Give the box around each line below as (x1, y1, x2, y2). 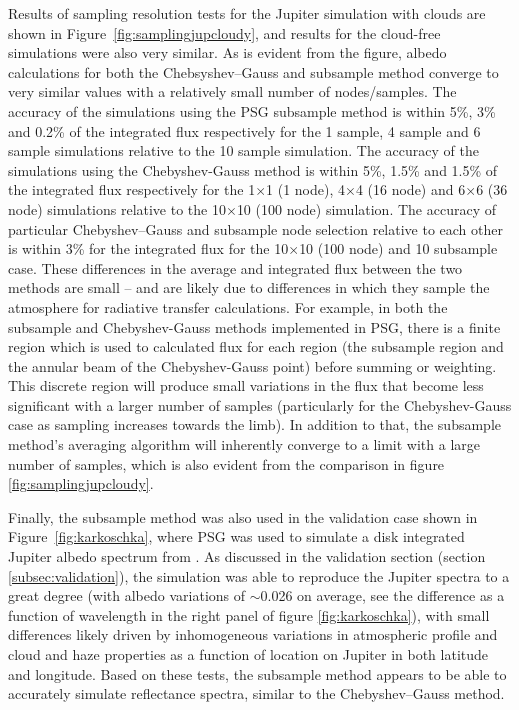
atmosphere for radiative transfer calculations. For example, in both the (8, 296, 448, 317)
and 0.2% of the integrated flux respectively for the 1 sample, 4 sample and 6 (8, 120, 481, 141)
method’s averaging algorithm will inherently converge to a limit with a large (8, 434, 480, 455)
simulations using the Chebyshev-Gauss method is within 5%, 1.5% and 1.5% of (8, 159, 498, 180)
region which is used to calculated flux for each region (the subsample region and (8, 336, 504, 357)
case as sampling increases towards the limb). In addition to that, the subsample (8, 414, 501, 435)
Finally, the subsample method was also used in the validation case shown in (8, 506, 478, 527)
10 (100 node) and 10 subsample (299, 238, 498, 259)
